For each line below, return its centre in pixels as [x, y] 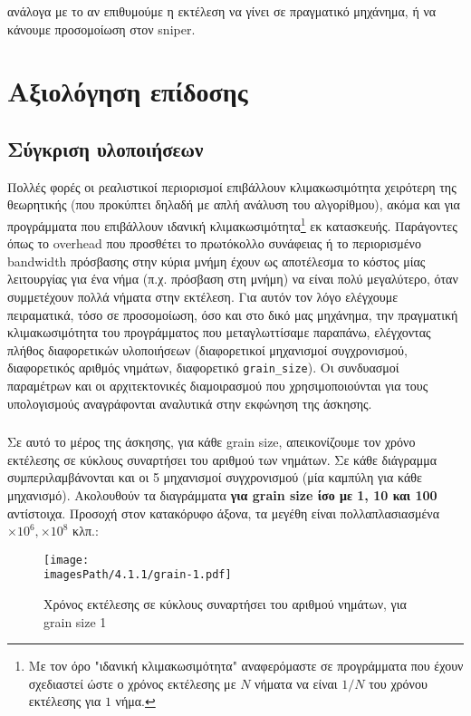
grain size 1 [75, 621]
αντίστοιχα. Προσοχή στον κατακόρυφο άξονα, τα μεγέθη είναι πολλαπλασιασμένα [224, 513]
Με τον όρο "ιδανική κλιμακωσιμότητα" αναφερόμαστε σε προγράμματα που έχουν [246, 666]
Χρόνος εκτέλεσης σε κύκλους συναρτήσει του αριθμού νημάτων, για [225, 604]
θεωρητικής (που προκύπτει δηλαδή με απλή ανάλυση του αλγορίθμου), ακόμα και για [234, 204]
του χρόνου [398, 683]
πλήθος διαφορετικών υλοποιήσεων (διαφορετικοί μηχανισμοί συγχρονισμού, [207, 349]
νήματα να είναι [296, 683]
